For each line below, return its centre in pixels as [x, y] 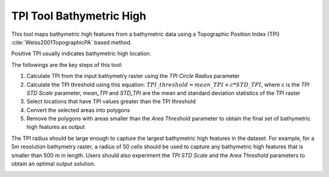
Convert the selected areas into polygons [78, 110]
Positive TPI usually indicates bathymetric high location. [81, 54]
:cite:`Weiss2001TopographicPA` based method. [72, 42]
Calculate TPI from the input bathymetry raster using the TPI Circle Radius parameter [133, 76]
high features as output [56, 127]
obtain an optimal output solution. [53, 164]
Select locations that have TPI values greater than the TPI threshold [111, 102]
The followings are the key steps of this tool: [67, 64]
